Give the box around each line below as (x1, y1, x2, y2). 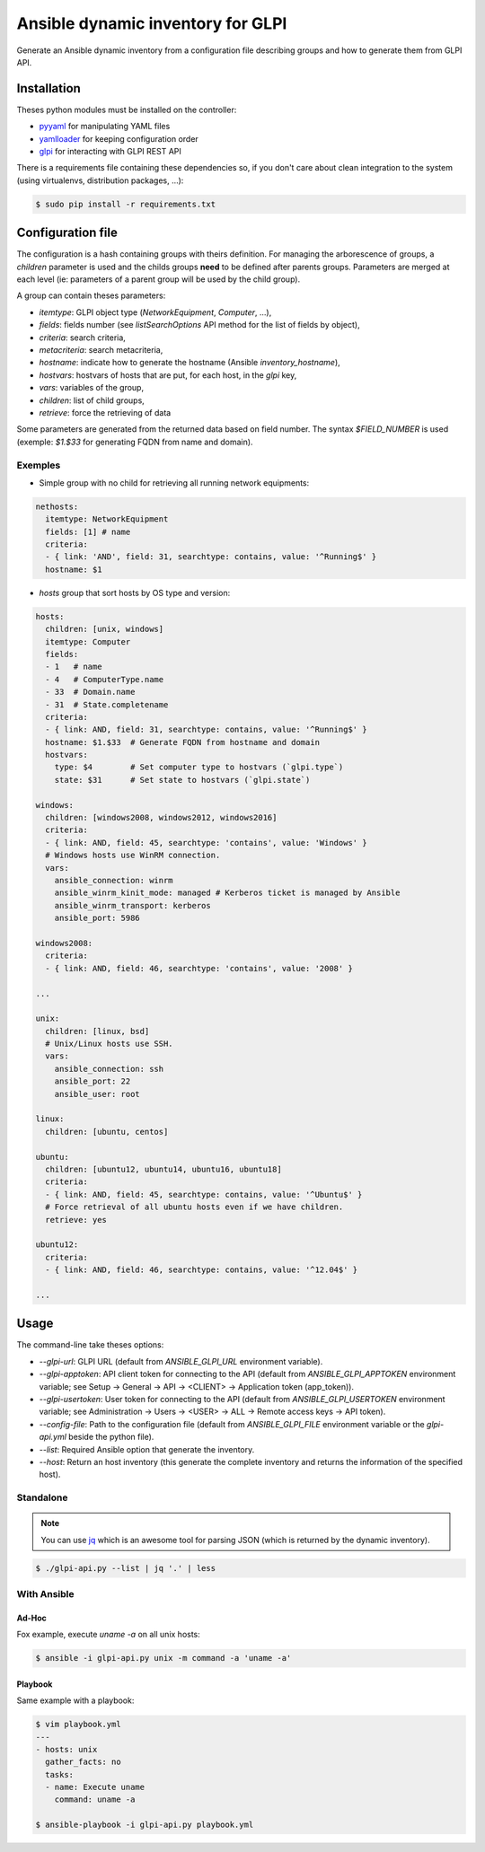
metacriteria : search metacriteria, (39, 345, 163, 355)
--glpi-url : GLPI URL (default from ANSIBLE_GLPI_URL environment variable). (39, 1356, 323, 1366)
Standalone (16, 1491, 68, 1504)
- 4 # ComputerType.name (45, 674, 164, 684)
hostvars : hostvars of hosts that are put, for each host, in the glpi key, (39, 369, 297, 381)
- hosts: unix (35, 1744, 98, 1754)
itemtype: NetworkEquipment (45, 514, 169, 524)
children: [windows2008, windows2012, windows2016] (45, 812, 278, 823)
